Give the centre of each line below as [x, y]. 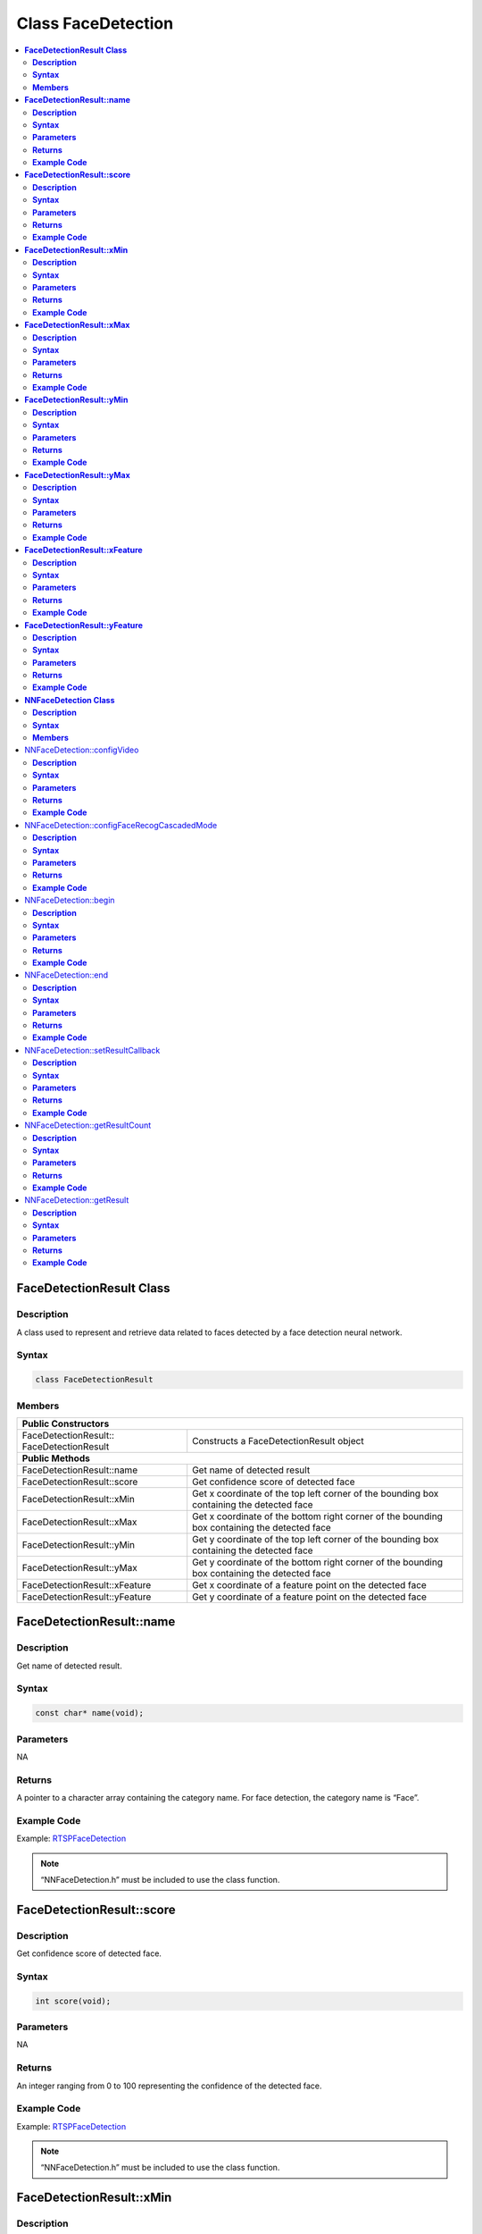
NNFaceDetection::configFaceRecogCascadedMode [121, 825]
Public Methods [56, 1458]
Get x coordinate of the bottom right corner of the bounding [318, 1516]
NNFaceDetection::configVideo [82, 750]
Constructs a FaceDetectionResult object [278, 1440]
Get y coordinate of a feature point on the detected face [310, 1597]
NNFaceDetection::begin [70, 900]
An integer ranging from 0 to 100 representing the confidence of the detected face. [169, 2086]
